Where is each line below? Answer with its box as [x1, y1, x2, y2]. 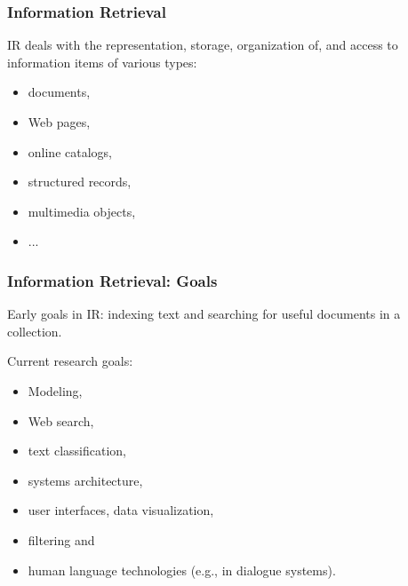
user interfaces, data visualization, [28, 501, 214, 519]
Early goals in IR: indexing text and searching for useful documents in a [7, 305, 401, 323]
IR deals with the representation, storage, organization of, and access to [7, 36, 398, 54]
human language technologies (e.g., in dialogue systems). [28, 560, 336, 579]
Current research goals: [7, 352, 133, 370]
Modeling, [28, 381, 83, 400]
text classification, [28, 441, 127, 460]
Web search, [28, 411, 94, 430]
